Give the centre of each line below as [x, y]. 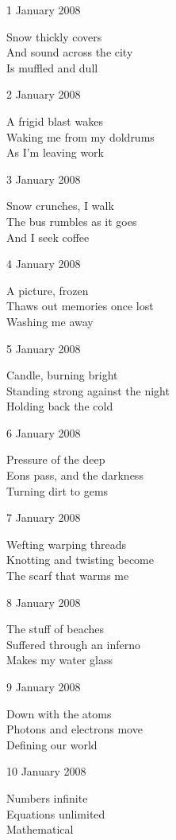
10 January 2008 [46, 771]
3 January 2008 [44, 179]
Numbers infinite [47, 797]
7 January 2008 [44, 517]
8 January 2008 [44, 602]
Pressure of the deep [56, 459]
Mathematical [40, 829]
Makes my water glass [60, 660]
